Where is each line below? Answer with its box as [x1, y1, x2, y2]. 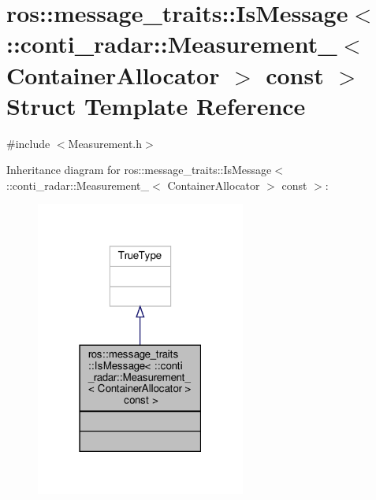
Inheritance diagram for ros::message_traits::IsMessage [6, 161, 272, 178]
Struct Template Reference [6, 89, 306, 121]
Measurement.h [68, 135, 143, 151]
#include [6, 135, 50, 151]
